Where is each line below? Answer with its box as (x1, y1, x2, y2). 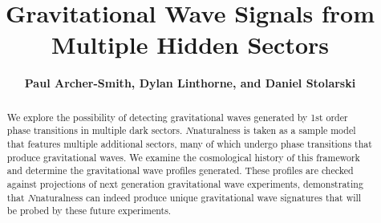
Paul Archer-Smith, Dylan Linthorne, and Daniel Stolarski (24, 75, 356, 91)
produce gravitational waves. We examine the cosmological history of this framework (6, 150, 360, 164)
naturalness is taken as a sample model (193, 124, 356, 137)
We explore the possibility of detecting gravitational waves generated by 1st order (6, 110, 348, 124)
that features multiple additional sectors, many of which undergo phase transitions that (6, 137, 372, 151)
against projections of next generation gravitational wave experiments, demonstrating (6, 176, 363, 190)
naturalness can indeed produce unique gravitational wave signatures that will (35, 190, 362, 204)
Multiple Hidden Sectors (51, 28, 329, 61)
